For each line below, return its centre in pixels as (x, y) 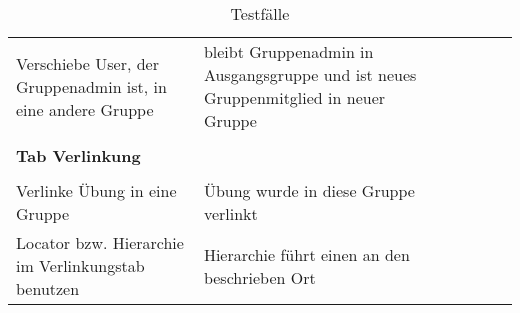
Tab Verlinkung (78, 155)
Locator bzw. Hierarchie (100, 242)
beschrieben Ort (259, 277)
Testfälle (260, 13)
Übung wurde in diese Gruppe (309, 190)
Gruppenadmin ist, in (91, 86)
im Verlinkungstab (80, 265)
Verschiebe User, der (87, 63)
